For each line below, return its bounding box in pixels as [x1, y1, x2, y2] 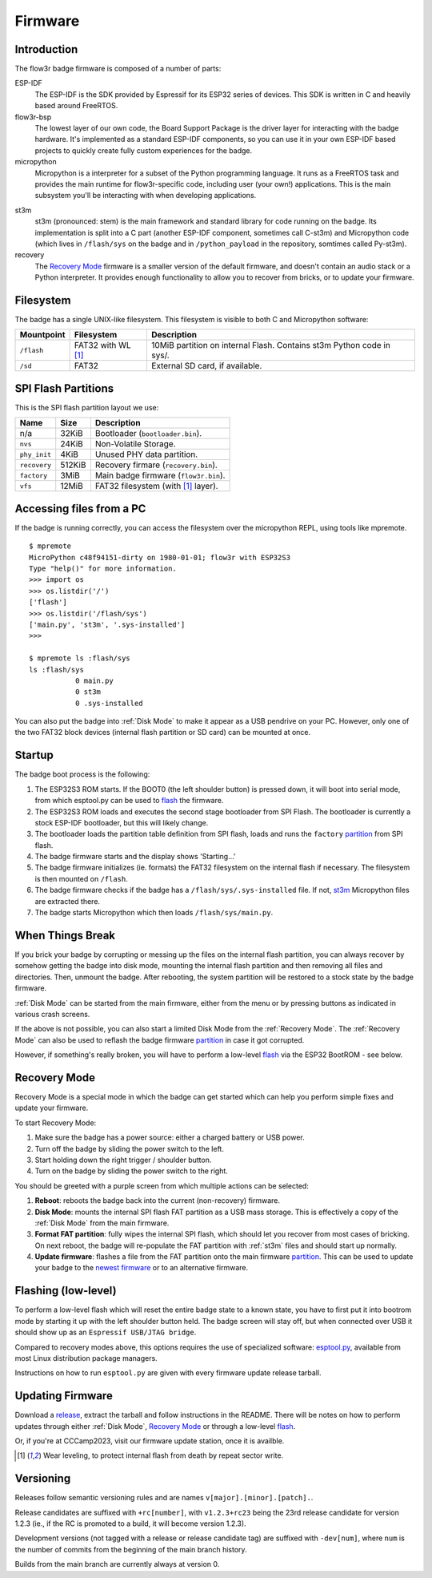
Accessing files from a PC [14, 502, 146, 515]
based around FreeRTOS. [34, 101, 118, 111]
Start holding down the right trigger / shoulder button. [34, 1155, 212, 1164]
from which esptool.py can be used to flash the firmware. [34, 796, 224, 805]
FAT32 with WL [74, 340, 131, 351]
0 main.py [74, 676, 114, 685]
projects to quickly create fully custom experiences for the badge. [34, 145, 253, 155]
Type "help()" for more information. [29, 563, 178, 573]
